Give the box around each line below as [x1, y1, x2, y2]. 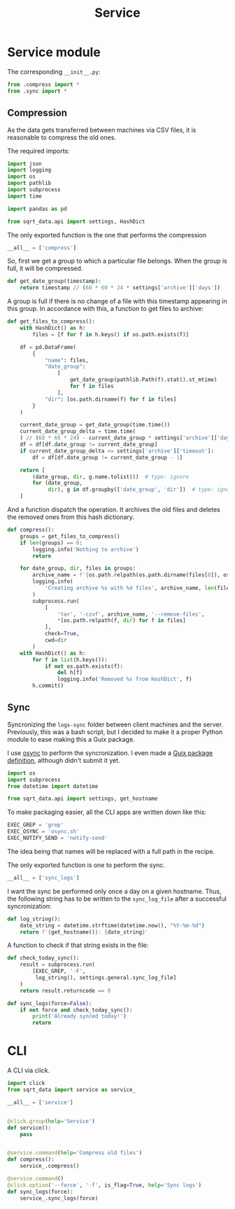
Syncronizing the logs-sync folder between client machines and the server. [7, 720, 224, 728]
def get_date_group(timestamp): [7, 278, 101, 285]
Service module [7, 44, 101, 60]
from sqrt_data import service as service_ [7, 1086, 136, 1093]
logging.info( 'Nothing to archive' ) [32, 546, 139, 553]
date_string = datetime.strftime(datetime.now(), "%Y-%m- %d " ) [20, 922, 205, 929]
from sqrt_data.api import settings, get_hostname [7, 795, 158, 803]
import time [7, 193, 42, 200]
